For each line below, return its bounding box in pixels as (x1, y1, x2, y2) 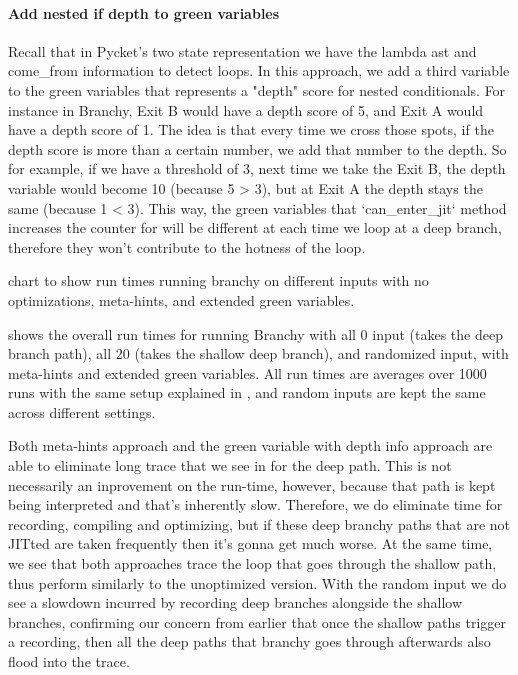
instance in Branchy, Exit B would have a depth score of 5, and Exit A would (8, 99, 484, 120)
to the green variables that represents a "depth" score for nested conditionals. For (8, 79, 506, 100)
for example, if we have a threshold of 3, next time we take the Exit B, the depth (8, 158, 506, 179)
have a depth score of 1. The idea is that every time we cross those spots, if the (8, 119, 494, 140)
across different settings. (8, 401, 156, 422)
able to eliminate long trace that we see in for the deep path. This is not (8, 455, 452, 476)
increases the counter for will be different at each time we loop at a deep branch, (8, 217, 502, 238)
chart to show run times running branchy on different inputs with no (8, 270, 429, 291)
